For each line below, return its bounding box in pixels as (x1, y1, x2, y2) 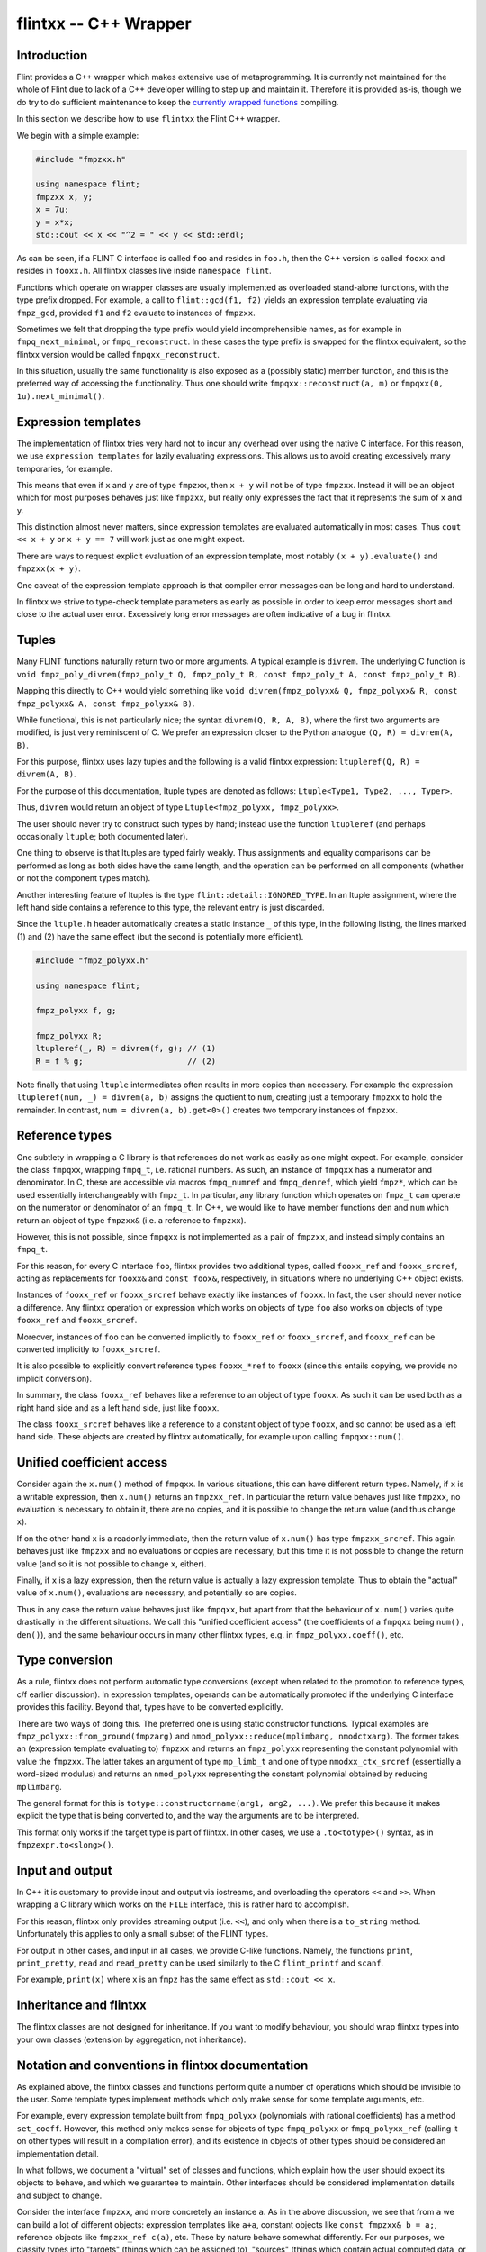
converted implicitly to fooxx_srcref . (16, 1344, 161, 1355)
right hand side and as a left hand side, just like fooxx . (16, 1402, 220, 1413)
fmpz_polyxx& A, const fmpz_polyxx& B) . (16, 698, 195, 709)
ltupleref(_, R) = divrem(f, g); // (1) (35, 1043, 216, 1054)
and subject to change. (16, 2190, 103, 2201)
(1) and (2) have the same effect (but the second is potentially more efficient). (16, 931, 304, 941)
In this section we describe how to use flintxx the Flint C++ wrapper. (16, 114, 281, 124)
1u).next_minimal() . (16, 390, 105, 401)
